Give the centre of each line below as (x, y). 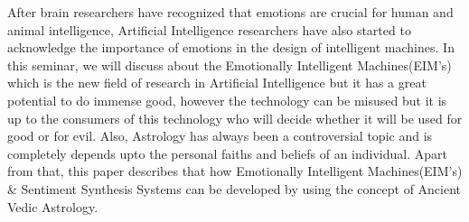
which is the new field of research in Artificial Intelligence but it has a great (217, 83)
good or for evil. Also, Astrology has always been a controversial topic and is (220, 136)
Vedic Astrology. (53, 206)
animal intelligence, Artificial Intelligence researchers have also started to (209, 29)
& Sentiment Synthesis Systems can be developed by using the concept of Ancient (234, 188)
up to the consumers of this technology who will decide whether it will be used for (235, 118)
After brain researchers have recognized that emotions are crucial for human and (230, 12)
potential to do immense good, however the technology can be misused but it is (227, 100)
